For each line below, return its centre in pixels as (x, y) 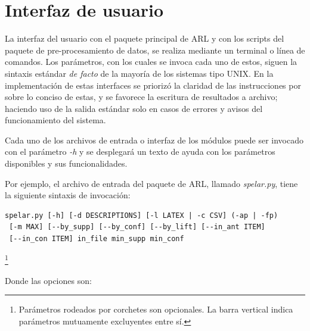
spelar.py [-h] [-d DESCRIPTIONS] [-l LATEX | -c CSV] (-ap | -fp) (142, 215)
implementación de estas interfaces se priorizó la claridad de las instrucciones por (153, 85)
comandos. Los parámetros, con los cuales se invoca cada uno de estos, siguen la (151, 62)
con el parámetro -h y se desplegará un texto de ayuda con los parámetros (140, 152)
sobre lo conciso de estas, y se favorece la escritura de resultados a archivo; (141, 97)
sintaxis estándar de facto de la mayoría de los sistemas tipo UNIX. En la (139, 73)
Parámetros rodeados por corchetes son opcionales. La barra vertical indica (156, 309)
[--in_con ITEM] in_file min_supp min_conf (97, 239)
